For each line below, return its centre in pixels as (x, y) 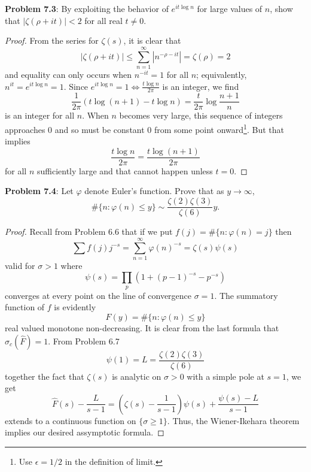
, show (281, 8)
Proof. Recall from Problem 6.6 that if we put (89, 232)
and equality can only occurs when (68, 74)
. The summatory (246, 295)
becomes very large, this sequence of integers (201, 115)
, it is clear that (152, 40)
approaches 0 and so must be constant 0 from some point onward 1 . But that (144, 128)
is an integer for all (40, 115)
